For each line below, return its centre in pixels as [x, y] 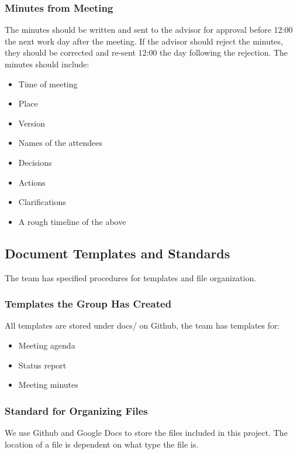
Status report [42, 365]
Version [32, 123]
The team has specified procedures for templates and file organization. [131, 277]
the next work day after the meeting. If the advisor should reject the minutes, [144, 41]
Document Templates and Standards [118, 253]
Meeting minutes [48, 385]
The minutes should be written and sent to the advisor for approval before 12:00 [149, 30]
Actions [32, 182]
